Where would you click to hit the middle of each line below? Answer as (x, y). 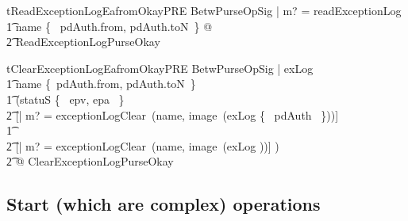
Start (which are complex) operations (164, 204)
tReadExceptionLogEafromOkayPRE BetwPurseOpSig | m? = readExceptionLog (204, 10)
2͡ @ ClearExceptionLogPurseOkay (90, 161)
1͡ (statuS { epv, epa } (65, 99)
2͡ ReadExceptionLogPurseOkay (83, 42)
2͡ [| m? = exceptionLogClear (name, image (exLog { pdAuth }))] (173, 114)
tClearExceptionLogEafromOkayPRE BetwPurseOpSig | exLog (160, 68)
